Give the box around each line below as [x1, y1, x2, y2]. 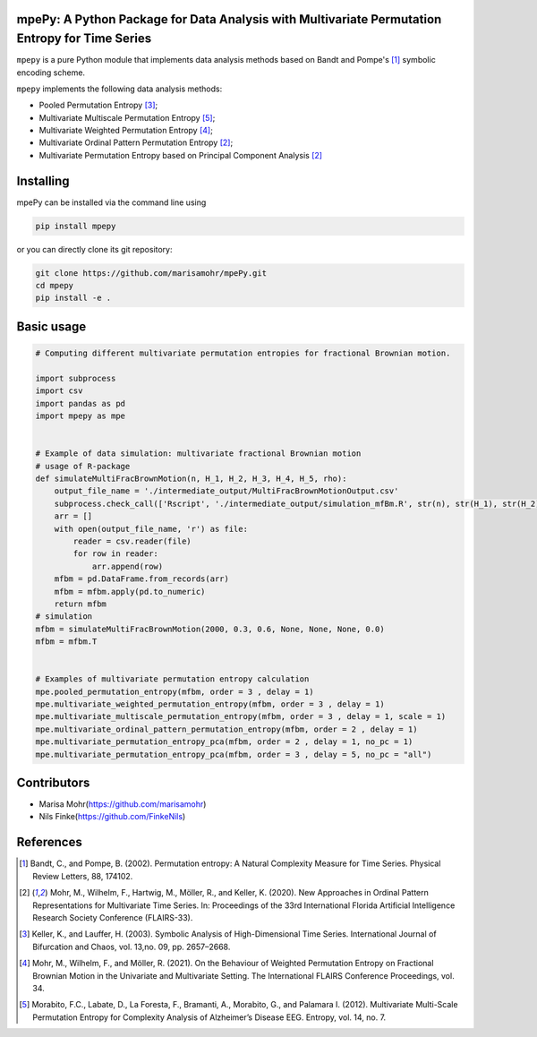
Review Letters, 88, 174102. [32, 870, 133, 881]
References [16, 835, 82, 850]
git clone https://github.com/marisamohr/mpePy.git [35, 268, 268, 278]
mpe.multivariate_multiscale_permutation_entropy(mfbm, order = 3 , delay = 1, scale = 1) [35, 712, 447, 722]
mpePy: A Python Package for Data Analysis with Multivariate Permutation [16, 12, 442, 27]
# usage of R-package [35, 461, 131, 471]
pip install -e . [35, 293, 112, 304]
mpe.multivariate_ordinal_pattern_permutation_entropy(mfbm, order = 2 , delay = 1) [35, 724, 418, 734]
